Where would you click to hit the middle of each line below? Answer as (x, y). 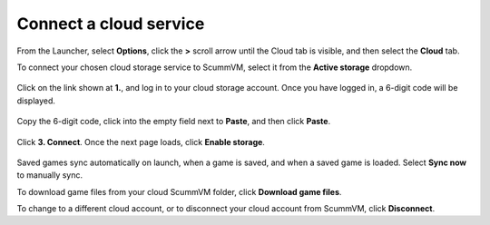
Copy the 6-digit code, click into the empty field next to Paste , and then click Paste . (174, 122)
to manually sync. (50, 175)
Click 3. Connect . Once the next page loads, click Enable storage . (141, 142)
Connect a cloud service (111, 24)
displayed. (36, 101)
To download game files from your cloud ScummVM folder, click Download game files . (179, 191)
